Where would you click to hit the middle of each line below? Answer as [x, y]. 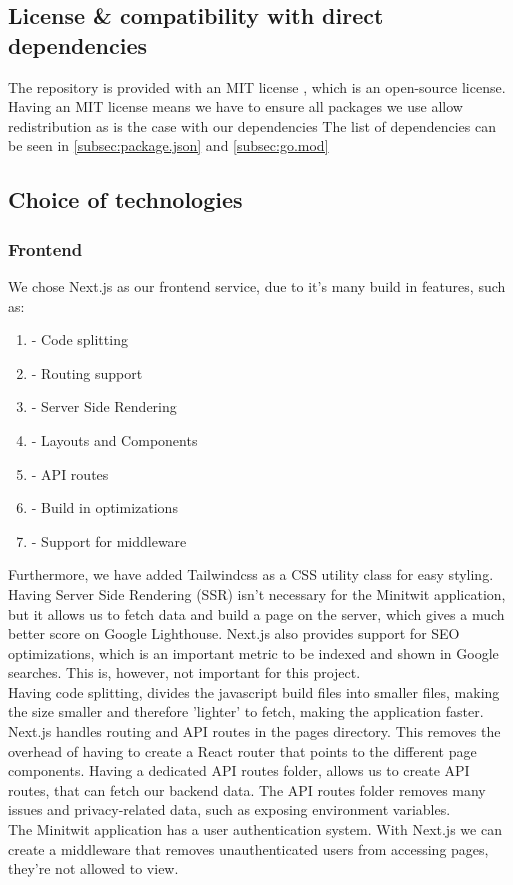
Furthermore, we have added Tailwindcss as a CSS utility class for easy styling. [251, 574]
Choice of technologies [125, 199]
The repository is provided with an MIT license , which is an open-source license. [257, 86]
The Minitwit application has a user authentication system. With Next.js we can [255, 829]
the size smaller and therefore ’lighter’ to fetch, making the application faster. [246, 711]
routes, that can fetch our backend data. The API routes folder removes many [247, 789]
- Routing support [87, 372]
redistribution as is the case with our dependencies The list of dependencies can [252, 125]
